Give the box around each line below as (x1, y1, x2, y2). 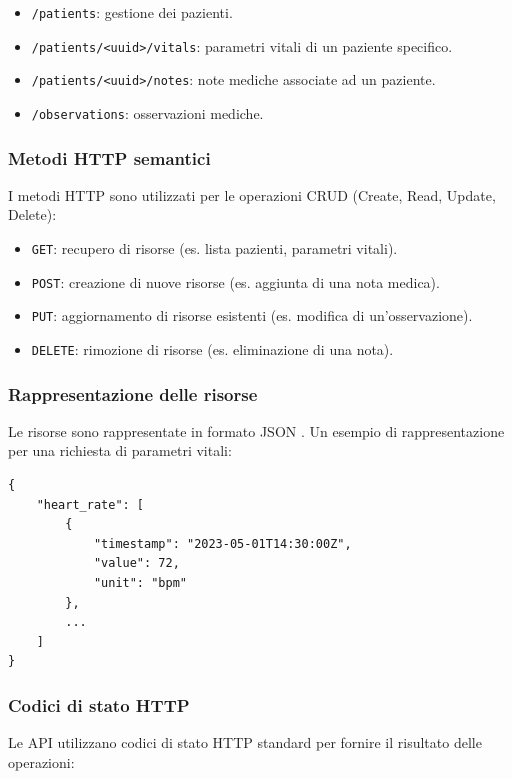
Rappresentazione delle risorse (8, 381, 258, 406)
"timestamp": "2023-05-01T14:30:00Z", (93, 536, 352, 551)
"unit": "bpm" (93, 576, 187, 591)
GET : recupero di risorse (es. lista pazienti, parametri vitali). (31, 238, 398, 259)
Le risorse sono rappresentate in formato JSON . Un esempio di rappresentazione (8, 420, 505, 441)
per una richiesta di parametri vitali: (8, 440, 232, 461)
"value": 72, (93, 556, 180, 571)
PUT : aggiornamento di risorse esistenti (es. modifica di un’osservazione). (31, 305, 473, 326)
